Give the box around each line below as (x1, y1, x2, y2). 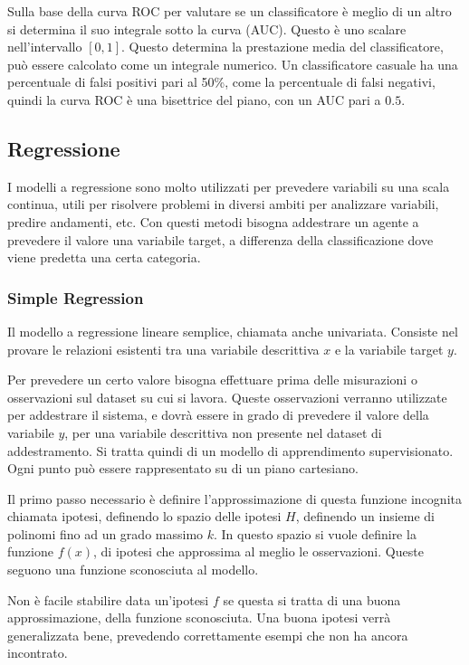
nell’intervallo (7, 37, 82, 56)
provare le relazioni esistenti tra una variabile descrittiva (7, 339, 320, 358)
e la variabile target (334, 339, 444, 358)
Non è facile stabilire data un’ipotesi (7, 590, 209, 609)
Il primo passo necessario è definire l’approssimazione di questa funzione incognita (7, 489, 462, 508)
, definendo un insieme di (295, 507, 435, 526)
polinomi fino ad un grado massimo (7, 524, 204, 543)
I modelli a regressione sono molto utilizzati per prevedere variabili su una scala (7, 176, 450, 195)
